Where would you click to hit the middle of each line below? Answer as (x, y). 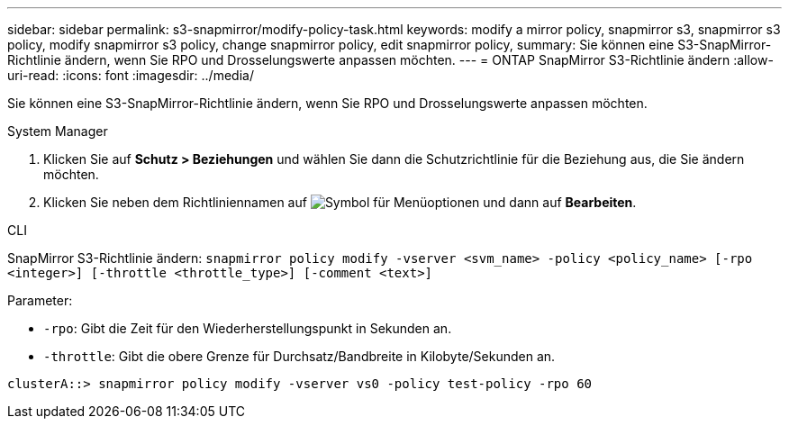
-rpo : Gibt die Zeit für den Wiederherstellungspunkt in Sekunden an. (248, 328)
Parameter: (40, 300)
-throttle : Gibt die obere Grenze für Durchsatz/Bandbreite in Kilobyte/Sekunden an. (299, 356)
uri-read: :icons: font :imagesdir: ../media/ (131, 75)
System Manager (58, 131)
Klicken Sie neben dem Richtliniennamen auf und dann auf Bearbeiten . (340, 202)
